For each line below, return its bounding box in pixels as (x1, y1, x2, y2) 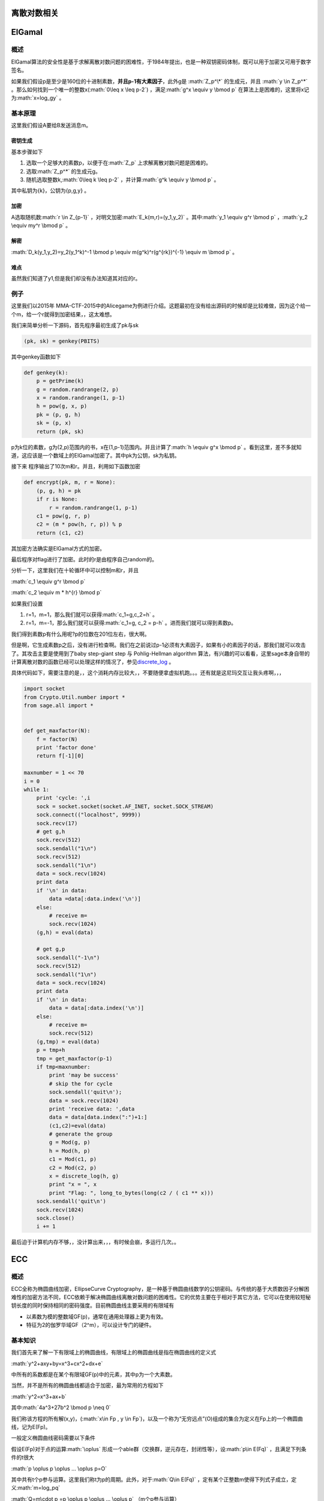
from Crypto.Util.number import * (23, 693, 125, 701)
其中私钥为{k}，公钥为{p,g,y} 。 (11, 187, 90, 195)
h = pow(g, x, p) (36, 403, 88, 409)
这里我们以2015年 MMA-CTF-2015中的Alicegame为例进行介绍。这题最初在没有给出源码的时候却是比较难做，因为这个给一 (11, 302, 311, 309)
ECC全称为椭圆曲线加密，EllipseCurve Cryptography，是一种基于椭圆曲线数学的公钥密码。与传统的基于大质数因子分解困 (11, 1285, 310, 1292)
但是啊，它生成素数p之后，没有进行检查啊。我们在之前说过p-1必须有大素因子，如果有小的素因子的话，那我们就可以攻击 (11, 641, 306, 648)
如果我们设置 (11, 600, 43, 607)
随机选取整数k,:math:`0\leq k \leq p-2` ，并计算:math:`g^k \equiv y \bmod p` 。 (26, 176, 220, 183)
